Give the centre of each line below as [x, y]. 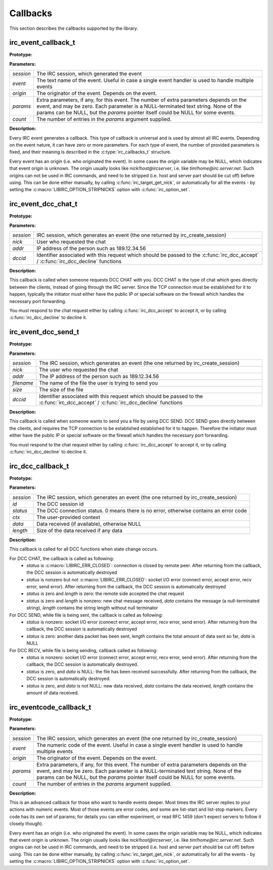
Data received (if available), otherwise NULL [89, 524]
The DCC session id [60, 504]
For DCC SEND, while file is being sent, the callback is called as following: [86, 615]
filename [23, 383]
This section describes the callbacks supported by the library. [74, 28]
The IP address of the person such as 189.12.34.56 [99, 377]
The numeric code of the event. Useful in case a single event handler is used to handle [139, 745]
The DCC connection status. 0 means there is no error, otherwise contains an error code [142, 511]
